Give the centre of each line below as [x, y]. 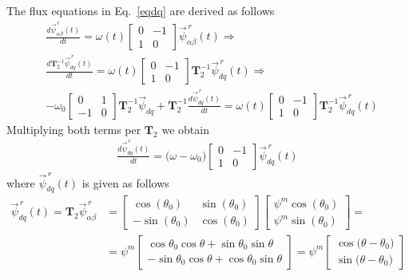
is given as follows [125, 182]
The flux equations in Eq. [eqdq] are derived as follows [141, 10]
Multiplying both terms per [74, 129]
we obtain [185, 129]
